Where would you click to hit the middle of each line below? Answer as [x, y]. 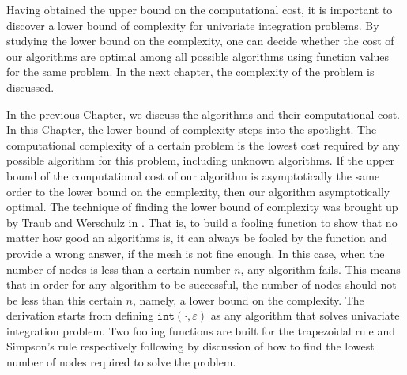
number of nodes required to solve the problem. [121, 362]
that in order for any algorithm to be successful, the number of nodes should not [202, 284]
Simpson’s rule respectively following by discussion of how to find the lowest [190, 346]
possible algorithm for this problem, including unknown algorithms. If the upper [200, 160]
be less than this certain [64, 299]
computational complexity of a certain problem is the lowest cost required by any [203, 144]
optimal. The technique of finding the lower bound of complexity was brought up [202, 207]
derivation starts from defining [80, 315]
